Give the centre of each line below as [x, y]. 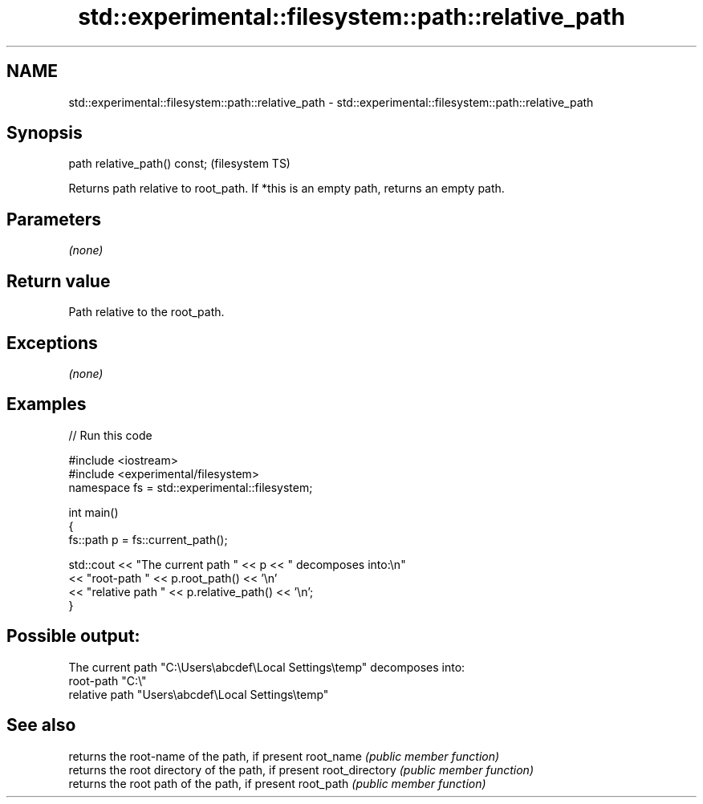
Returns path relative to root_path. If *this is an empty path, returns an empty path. [286, 189]
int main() [93, 512]
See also [41, 725]
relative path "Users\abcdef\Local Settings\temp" [199, 694]
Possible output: [73, 636]
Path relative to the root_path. [146, 312]
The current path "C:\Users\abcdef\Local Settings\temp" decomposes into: [267, 667]
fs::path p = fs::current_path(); [148, 539]
